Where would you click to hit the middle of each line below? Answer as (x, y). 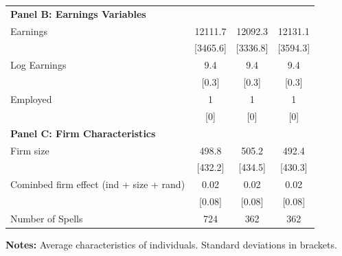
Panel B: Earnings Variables (78, 13)
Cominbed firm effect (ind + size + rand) (98, 184)
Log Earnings (38, 65)
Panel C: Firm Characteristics (83, 133)
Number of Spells (47, 218)
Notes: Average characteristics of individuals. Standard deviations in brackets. (171, 244)
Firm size (30, 150)
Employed (31, 98)
